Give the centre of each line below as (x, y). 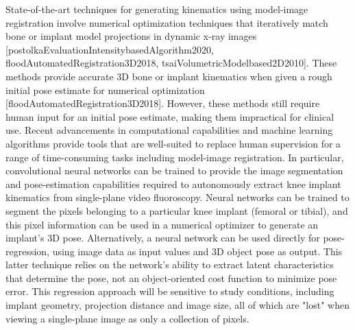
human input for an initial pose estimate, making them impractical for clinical (170, 116)
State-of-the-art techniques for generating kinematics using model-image (157, 9)
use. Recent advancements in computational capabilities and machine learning (169, 130)
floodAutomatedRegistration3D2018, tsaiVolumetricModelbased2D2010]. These (171, 63)
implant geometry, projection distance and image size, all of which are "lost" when (177, 305)
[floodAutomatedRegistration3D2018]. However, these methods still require (163, 103)
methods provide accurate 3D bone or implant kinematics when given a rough (169, 76)
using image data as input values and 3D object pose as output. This (197, 251)
